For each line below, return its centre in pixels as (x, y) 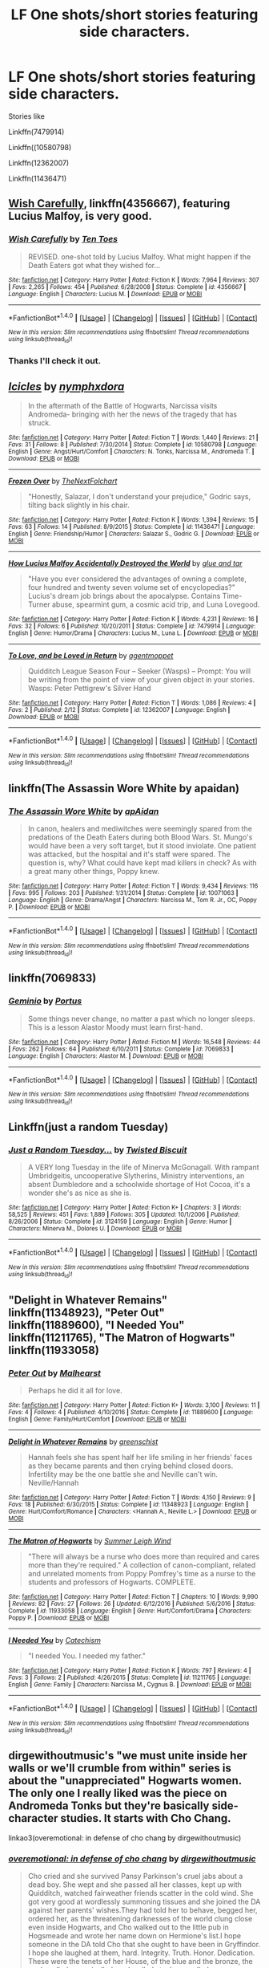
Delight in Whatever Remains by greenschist (83, 1441)
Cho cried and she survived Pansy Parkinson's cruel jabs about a (135, 1877)
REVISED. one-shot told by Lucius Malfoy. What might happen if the (139, 256)
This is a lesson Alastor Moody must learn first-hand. (115, 1027)
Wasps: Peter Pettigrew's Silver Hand (89, 689)
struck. (40, 423)
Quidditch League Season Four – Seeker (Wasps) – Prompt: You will (139, 671)
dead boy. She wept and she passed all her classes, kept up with (135, 1885)
